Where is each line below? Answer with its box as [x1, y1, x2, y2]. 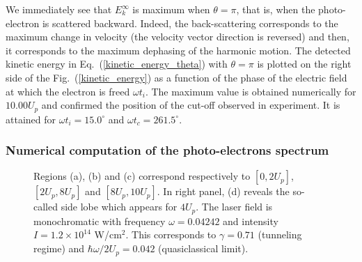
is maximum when [132, 2, 210, 16]
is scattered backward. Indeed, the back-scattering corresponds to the [42, 15, 338, 30]
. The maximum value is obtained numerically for [145, 84, 356, 98]
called [33, 199, 58, 214]
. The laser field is [196, 199, 273, 214]
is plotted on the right [257, 56, 352, 71]
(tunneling [258, 227, 302, 242]
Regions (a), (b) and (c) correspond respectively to [33, 169, 251, 183]
